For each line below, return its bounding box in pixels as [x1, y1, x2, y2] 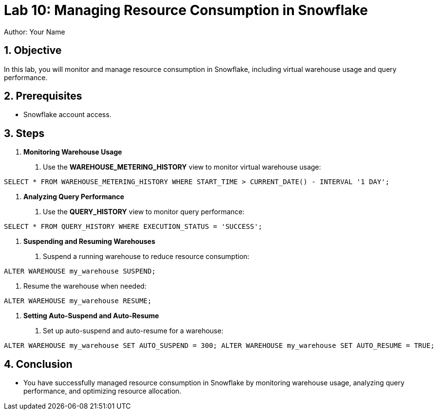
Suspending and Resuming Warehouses [23, 237, 156, 246]
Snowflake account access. [23, 110, 111, 119]
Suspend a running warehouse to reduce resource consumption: [43, 252, 250, 261]
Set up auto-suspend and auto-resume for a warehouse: [43, 327, 223, 335]
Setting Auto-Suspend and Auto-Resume [23, 311, 159, 320]
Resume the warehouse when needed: [23, 282, 146, 291]
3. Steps [4, 127, 45, 139]
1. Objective [4, 44, 62, 57]
